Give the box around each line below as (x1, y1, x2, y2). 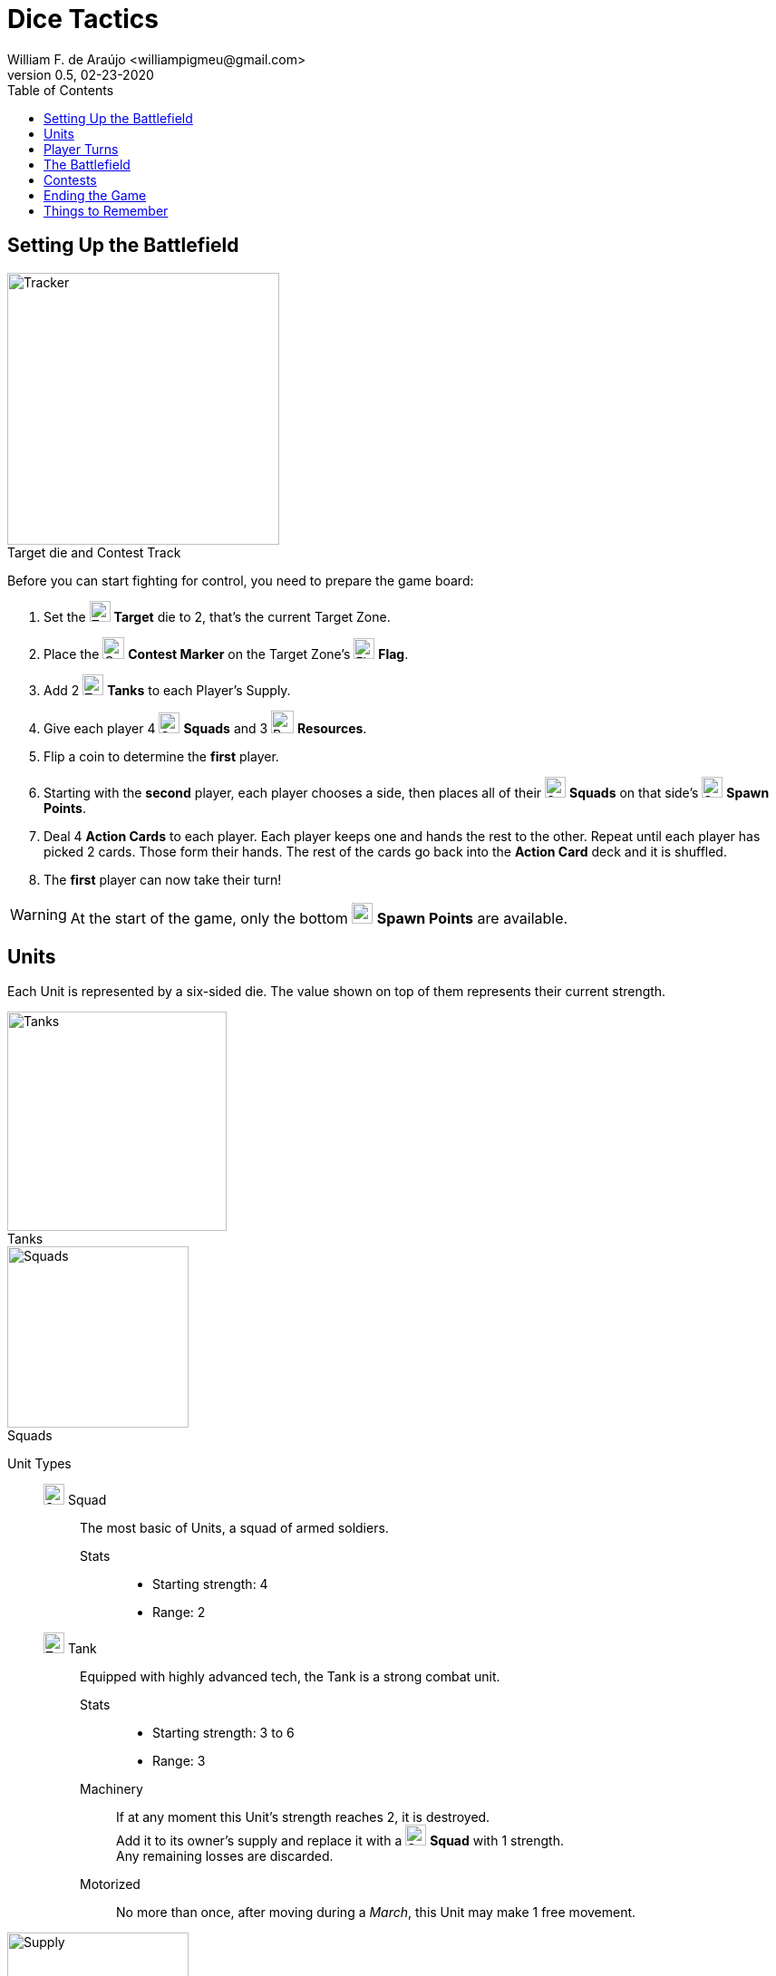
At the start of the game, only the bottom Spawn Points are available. (70, 908, 568, 927)
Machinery (80, 1781, 143, 1797)
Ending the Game (44, 187, 147, 203)
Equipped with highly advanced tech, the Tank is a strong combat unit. (80, 1669, 500, 1685)
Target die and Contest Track (7, 544, 181, 560)
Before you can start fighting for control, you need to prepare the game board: (7, 572, 474, 588)
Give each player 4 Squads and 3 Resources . (44, 720, 367, 736)
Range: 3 (152, 1753, 206, 1769)
